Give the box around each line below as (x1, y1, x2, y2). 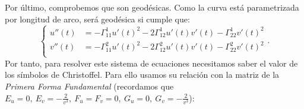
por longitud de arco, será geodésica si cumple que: (5, 12, 190, 25)
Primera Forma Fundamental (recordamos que (5, 80, 174, 92)
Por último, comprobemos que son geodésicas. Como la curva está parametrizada (5, 1, 299, 13)
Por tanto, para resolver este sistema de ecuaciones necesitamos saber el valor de (5, 57, 298, 69)
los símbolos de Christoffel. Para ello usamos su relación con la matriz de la (5, 68, 280, 81)
